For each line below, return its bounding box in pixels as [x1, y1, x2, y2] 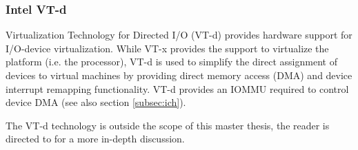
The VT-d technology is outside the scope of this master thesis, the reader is [6, 118, 330, 132]
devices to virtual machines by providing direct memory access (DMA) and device [6, 68, 352, 82]
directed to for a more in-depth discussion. [6, 131, 185, 146]
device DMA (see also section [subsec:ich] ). [6, 95, 186, 109]
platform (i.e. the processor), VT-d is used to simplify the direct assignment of [6, 54, 337, 69]
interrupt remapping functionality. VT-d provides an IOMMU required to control [6, 81, 349, 96]
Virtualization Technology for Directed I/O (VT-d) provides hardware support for [6, 28, 352, 42]
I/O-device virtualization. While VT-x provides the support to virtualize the [6, 41, 329, 55]
